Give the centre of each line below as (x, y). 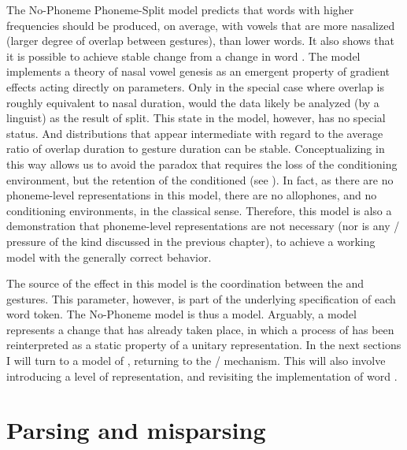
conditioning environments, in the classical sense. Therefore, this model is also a (199, 210)
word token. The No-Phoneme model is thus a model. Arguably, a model (181, 314)
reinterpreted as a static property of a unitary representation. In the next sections (204, 345)
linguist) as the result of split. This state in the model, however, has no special (196, 118)
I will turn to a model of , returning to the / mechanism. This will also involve (196, 361)
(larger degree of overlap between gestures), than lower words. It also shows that (201, 41)
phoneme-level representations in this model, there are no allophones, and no (192, 195)
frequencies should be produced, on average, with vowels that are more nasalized (201, 25)
